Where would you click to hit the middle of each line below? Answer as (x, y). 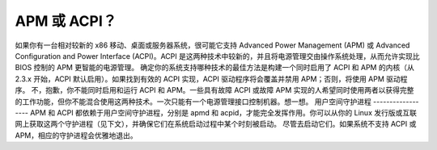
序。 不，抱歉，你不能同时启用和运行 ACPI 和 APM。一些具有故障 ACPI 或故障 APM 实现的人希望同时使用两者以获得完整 (214, 90)
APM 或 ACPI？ (66, 21)
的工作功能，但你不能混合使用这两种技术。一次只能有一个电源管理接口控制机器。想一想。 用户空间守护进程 (193, 102)
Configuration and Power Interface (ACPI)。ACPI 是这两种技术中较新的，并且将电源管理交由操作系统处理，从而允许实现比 (217, 56)
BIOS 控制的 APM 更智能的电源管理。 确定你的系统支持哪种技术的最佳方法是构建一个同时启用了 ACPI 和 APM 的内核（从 (214, 68)
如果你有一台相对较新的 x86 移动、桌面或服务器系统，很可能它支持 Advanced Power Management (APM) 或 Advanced (212, 45)
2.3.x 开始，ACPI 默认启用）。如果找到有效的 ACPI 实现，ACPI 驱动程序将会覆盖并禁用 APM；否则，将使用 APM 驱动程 (211, 79)
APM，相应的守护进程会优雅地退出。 (76, 135)
